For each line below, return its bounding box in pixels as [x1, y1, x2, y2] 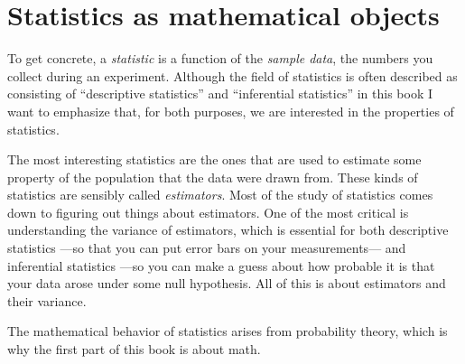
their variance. [7, 291, 87, 310]
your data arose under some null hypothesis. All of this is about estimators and [7, 274, 446, 293]
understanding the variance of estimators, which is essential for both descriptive [7, 220, 449, 239]
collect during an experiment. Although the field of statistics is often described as [7, 66, 458, 85]
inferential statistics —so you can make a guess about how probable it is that [7, 256, 435, 275]
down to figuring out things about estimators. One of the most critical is [7, 202, 409, 221]
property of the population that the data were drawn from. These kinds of [7, 167, 418, 186]
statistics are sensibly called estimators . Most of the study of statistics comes [7, 185, 433, 204]
